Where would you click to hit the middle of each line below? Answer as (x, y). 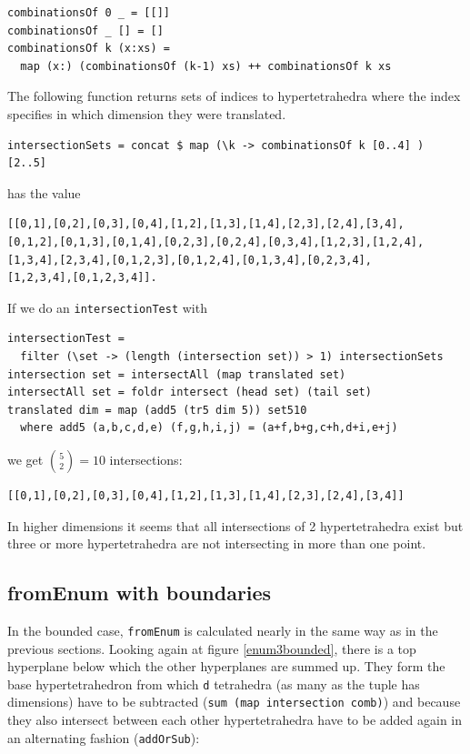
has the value (44, 192)
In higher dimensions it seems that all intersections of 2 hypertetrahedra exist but (235, 525)
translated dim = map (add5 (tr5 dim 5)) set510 (157, 410)
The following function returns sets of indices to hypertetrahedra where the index (234, 96)
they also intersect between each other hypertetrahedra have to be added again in (235, 720)
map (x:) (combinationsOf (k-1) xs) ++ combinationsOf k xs (206, 66)
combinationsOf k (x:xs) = (89, 49)
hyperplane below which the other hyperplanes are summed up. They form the (226, 666)
